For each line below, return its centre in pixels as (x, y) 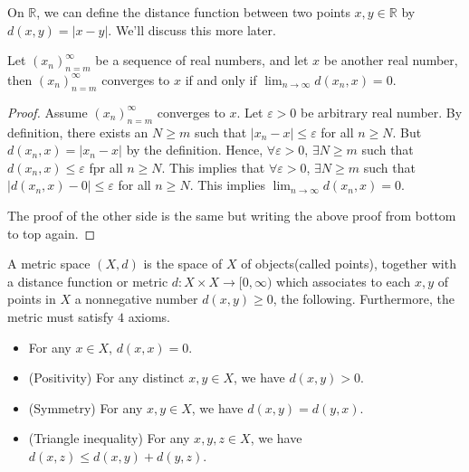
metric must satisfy (61, 316)
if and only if (221, 79)
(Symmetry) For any (86, 407)
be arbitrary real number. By (382, 112)
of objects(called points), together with (349, 264)
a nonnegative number (136, 299)
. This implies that (213, 167)
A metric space (49, 264)
